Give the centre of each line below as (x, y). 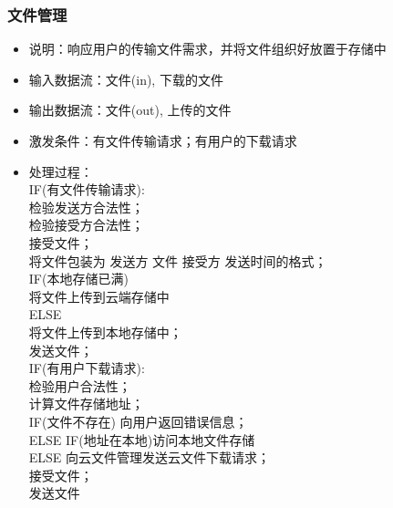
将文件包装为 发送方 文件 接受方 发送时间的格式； (178, 260)
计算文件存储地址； (86, 404)
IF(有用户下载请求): (87, 368)
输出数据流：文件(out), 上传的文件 (130, 110)
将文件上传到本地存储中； (105, 332)
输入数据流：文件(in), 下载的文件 (126, 79)
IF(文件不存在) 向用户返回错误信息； (138, 421)
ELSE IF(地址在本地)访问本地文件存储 (142, 439)
